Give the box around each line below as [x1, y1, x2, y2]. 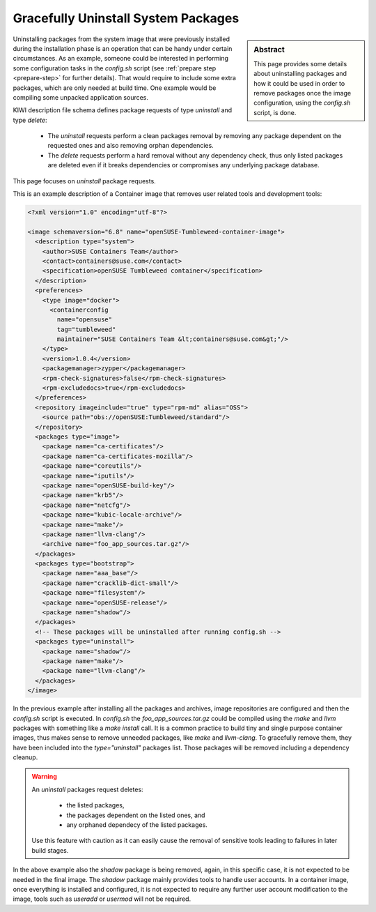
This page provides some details [253, 59, 347, 68]
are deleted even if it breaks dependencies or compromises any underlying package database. [47, 161, 320, 169]
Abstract [253, 45, 285, 54]
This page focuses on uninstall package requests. [13, 176, 156, 185]
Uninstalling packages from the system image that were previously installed [13, 35, 230, 43]
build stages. [31, 846, 69, 854]
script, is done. [253, 108, 297, 116]
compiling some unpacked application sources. [13, 93, 149, 101]
